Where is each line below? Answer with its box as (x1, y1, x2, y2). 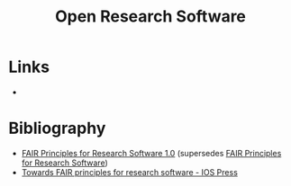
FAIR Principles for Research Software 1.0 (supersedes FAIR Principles (21, 147, 282, 158)
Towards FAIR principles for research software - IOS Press (21, 166, 238, 177)
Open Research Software (54, 6, 247, 27)
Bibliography (8, 119, 106, 138)
